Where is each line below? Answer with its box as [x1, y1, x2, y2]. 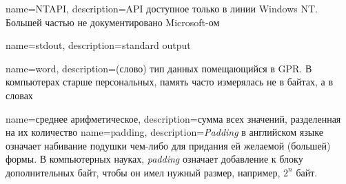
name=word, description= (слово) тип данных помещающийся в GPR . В [6, 61, 312, 75]
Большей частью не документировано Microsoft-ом [6, 14, 220, 29]
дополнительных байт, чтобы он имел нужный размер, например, [6, 165, 281, 179]
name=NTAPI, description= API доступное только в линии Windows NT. [6, 1, 318, 15]
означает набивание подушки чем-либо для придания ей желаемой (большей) [6, 138, 331, 152]
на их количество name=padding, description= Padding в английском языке [6, 125, 323, 139]
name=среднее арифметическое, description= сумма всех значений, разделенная [6, 111, 341, 125]
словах [6, 88, 33, 102]
